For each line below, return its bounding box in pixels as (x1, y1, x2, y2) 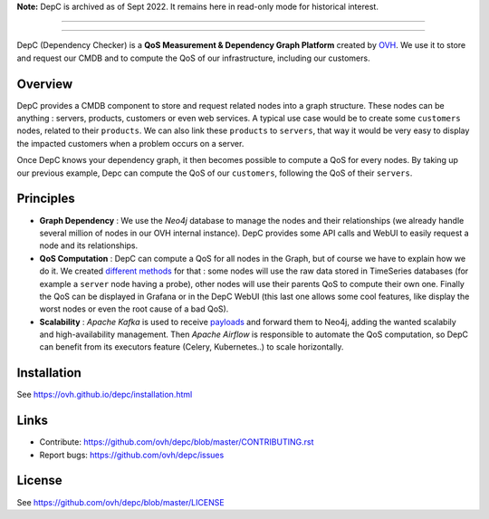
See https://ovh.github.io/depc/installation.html (16, 389, 193, 400)
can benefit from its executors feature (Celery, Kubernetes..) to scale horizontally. (39, 341, 344, 352)
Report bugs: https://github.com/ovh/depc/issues (39, 449, 225, 460)
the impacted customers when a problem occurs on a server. (16, 138, 244, 149)
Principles (16, 191, 76, 207)
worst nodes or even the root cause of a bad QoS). (39, 303, 229, 314)
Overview (16, 76, 73, 91)
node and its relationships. (39, 240, 139, 251)
